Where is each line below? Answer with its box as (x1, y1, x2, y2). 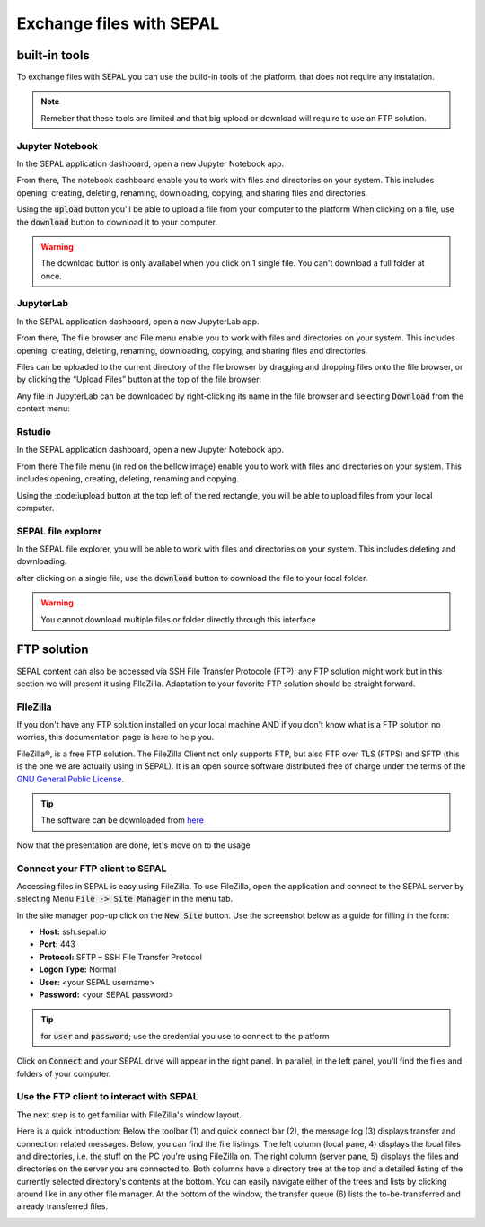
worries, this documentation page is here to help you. (16, 732, 215, 743)
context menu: (16, 403, 71, 414)
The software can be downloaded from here (40, 815, 204, 825)
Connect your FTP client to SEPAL (16, 862, 167, 875)
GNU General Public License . (16, 773, 125, 784)
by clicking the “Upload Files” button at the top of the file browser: (16, 374, 262, 385)
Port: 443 (39, 939, 76, 949)
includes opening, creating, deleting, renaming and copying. (16, 473, 240, 484)
